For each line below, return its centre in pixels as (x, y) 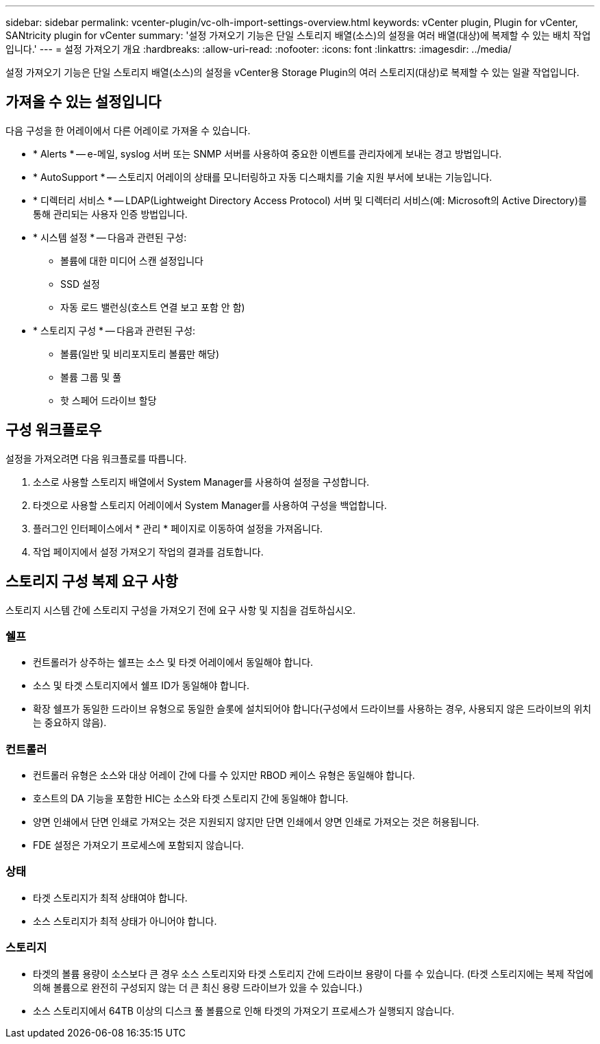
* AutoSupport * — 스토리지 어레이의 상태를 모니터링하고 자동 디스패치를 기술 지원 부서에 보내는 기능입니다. (263, 177)
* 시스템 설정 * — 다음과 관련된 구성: (110, 237)
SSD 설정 (80, 284)
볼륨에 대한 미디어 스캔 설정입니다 (132, 260)
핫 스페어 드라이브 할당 (109, 400)
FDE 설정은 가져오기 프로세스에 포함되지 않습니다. (139, 845)
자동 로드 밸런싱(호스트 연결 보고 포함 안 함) (153, 307)
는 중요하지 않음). (70, 723)
